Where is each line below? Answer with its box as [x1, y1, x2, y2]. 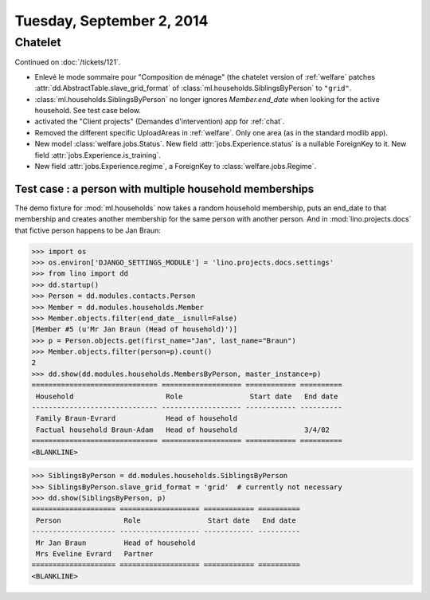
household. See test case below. [34, 105, 142, 115]
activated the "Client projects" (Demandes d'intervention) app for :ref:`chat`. [34, 116, 285, 127]
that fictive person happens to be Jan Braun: [14, 225, 161, 235]
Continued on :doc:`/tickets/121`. [14, 57, 121, 67]
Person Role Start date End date [36, 516, 296, 525]
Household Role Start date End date [36, 391, 338, 401]
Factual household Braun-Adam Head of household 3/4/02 [36, 425, 330, 434]
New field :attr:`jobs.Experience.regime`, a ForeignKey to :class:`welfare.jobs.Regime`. [34, 161, 317, 171]
